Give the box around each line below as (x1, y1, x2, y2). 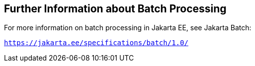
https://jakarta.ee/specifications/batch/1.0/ (4, 39, 188, 47)
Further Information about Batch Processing (4, 2, 227, 15)
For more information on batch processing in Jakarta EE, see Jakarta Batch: (4, 23, 252, 32)
